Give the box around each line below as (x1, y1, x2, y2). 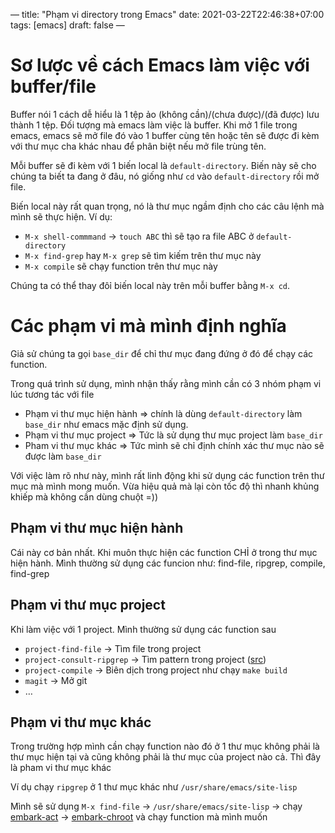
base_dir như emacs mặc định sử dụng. (24, 418, 189, 430)
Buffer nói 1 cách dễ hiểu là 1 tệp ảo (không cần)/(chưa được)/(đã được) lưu (10, 108, 320, 120)
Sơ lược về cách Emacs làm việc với (10, 54, 310, 77)
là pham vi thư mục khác (10, 762, 112, 774)
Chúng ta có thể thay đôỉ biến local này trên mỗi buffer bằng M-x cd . (10, 279, 291, 291)
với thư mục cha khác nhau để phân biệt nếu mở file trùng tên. (10, 140, 267, 152)
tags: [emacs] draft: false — (10, 19, 125, 31)
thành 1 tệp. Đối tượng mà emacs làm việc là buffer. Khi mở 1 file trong (10, 119, 298, 131)
